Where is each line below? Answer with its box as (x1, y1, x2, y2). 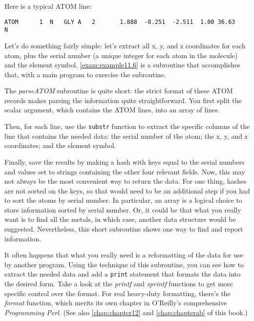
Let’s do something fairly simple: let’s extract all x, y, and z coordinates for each (4, 40, 246, 50)
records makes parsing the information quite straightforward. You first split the (4, 95, 242, 105)
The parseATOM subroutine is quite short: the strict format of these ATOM (4, 86, 233, 96)
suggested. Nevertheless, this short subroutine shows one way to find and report (4, 224, 243, 234)
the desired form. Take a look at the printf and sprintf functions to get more (4, 278, 233, 289)
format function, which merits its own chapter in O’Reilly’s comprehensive (4, 298, 227, 308)
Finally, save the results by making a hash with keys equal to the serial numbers (4, 156, 245, 167)
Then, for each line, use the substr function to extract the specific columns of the (4, 121, 250, 131)
